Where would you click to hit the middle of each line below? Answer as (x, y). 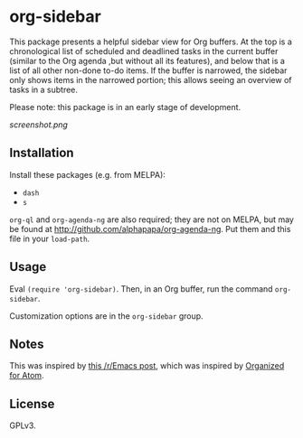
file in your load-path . (50, 238)
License (32, 404)
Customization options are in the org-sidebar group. (106, 316)
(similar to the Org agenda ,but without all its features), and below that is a (147, 61)
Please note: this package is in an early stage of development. (125, 107)
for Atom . (27, 376)
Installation (42, 153)
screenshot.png (38, 125)
